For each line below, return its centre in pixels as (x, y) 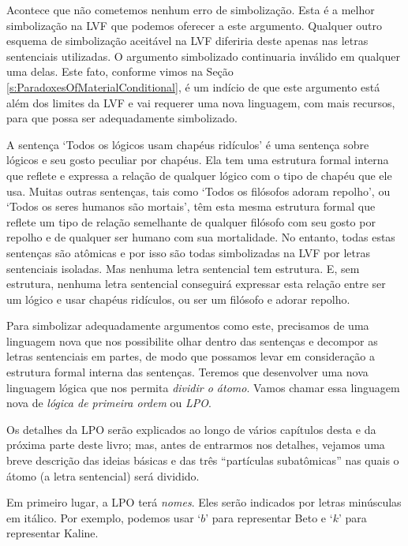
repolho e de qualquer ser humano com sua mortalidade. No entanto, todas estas (201, 237)
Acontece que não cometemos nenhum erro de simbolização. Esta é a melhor (191, 9)
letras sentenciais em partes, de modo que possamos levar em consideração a (191, 356)
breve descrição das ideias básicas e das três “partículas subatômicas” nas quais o (203, 460)
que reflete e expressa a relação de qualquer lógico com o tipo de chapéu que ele (199, 175)
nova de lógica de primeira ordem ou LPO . (109, 403)
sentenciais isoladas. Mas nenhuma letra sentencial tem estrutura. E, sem (183, 268)
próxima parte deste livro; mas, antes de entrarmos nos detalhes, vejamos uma (196, 445)
